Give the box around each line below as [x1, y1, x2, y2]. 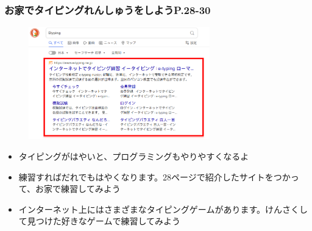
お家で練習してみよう [35, 182, 121, 195]
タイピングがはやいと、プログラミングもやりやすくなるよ [18, 149, 249, 162]
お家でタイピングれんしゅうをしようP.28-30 [4, 2, 211, 17]
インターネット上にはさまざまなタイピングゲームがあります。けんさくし [18, 202, 308, 215]
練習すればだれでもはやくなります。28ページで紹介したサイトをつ [18, 170, 282, 183]
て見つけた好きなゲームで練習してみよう [18, 215, 180, 227]
